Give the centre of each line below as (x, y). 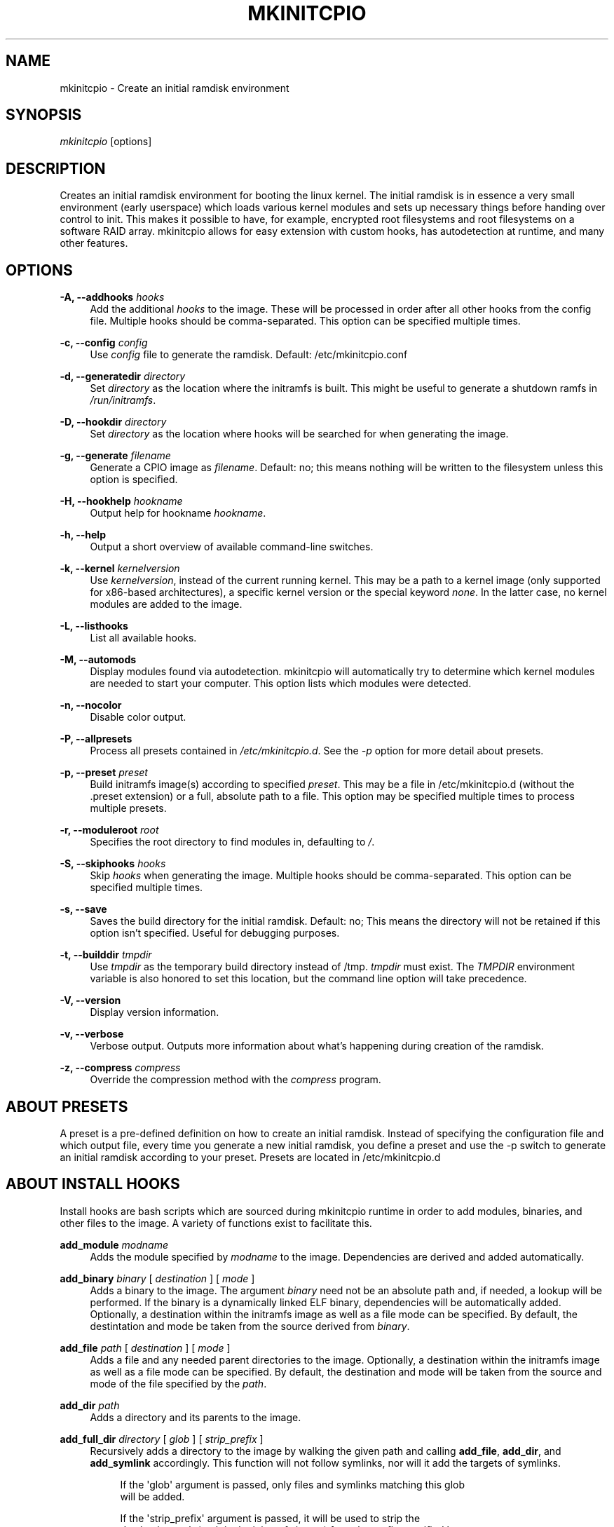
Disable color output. (138, 717)
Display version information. (155, 1012)
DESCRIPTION (56, 168)
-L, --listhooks (94, 626)
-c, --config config (104, 343)
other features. (94, 243)
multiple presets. (128, 808)
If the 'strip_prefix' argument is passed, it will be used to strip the (270, 1518)
